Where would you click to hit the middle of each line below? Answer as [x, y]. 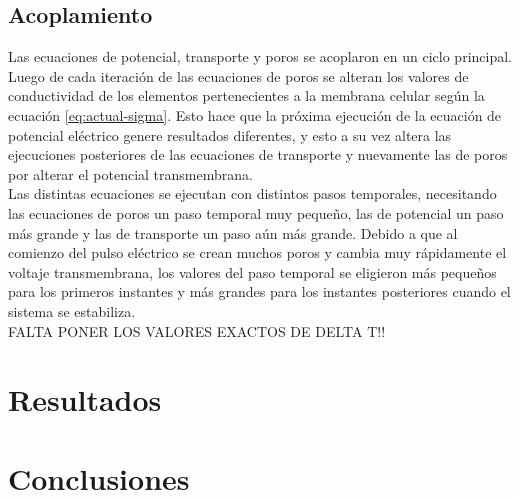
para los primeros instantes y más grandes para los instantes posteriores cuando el [259, 291]
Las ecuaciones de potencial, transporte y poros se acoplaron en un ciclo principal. [260, 56]
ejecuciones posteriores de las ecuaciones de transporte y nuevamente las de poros [258, 154]
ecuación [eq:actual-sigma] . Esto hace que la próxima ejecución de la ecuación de [255, 114]
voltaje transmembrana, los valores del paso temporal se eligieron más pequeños [252, 271]
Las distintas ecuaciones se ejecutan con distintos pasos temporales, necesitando [252, 193]
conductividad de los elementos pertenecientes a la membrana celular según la [246, 95]
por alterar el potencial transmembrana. [130, 173]
